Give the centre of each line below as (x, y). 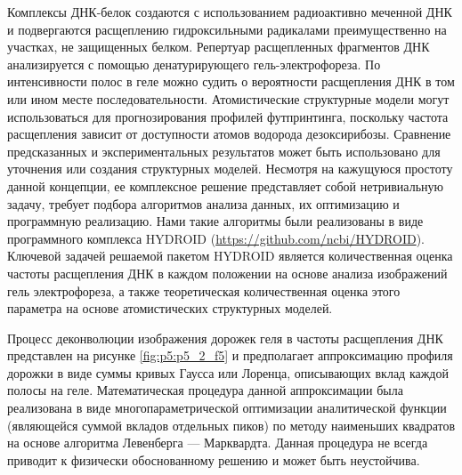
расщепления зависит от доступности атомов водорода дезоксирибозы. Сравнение (229, 134)
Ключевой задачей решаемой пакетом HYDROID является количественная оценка (230, 256)
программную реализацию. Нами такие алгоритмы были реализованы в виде (215, 221)
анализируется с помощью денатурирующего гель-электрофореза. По (194, 64)
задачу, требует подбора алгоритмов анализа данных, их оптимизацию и (203, 203)
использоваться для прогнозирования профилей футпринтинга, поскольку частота (228, 116)
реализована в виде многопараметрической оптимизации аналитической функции (227, 408)
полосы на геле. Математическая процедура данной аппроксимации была (205, 390)
